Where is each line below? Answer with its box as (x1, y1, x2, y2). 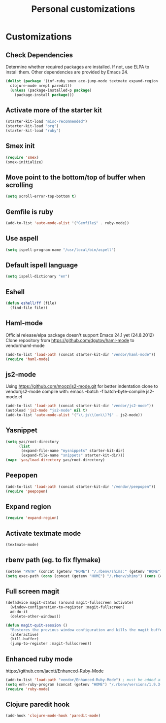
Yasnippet (5, 426, 37, 435)
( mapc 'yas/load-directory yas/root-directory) (5, 457, 105, 463)
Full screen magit (5, 587, 60, 595)
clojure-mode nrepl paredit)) (10, 83, 72, 88)
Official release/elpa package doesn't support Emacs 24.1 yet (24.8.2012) (5, 332, 154, 338)
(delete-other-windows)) (10, 614, 61, 619)
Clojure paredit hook (5, 700, 70, 709)
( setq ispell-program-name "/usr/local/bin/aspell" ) (5, 247, 116, 252)
